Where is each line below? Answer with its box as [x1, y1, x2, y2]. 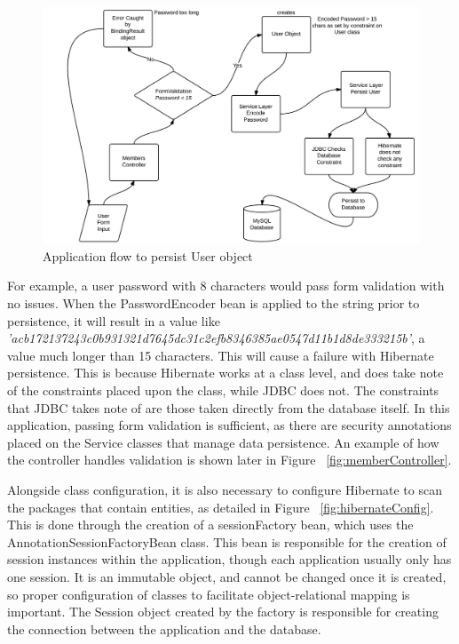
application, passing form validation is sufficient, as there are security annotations [7, 416, 452, 434]
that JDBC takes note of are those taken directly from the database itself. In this [7, 398, 450, 417]
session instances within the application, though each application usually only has [7, 550, 452, 568]
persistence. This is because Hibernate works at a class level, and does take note [7, 363, 444, 382]
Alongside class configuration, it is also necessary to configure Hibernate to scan [7, 480, 442, 498]
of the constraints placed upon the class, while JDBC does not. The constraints [7, 380, 439, 399]
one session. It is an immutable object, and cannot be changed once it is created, [7, 567, 447, 585]
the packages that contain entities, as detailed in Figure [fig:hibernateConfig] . [7, 497, 434, 516]
